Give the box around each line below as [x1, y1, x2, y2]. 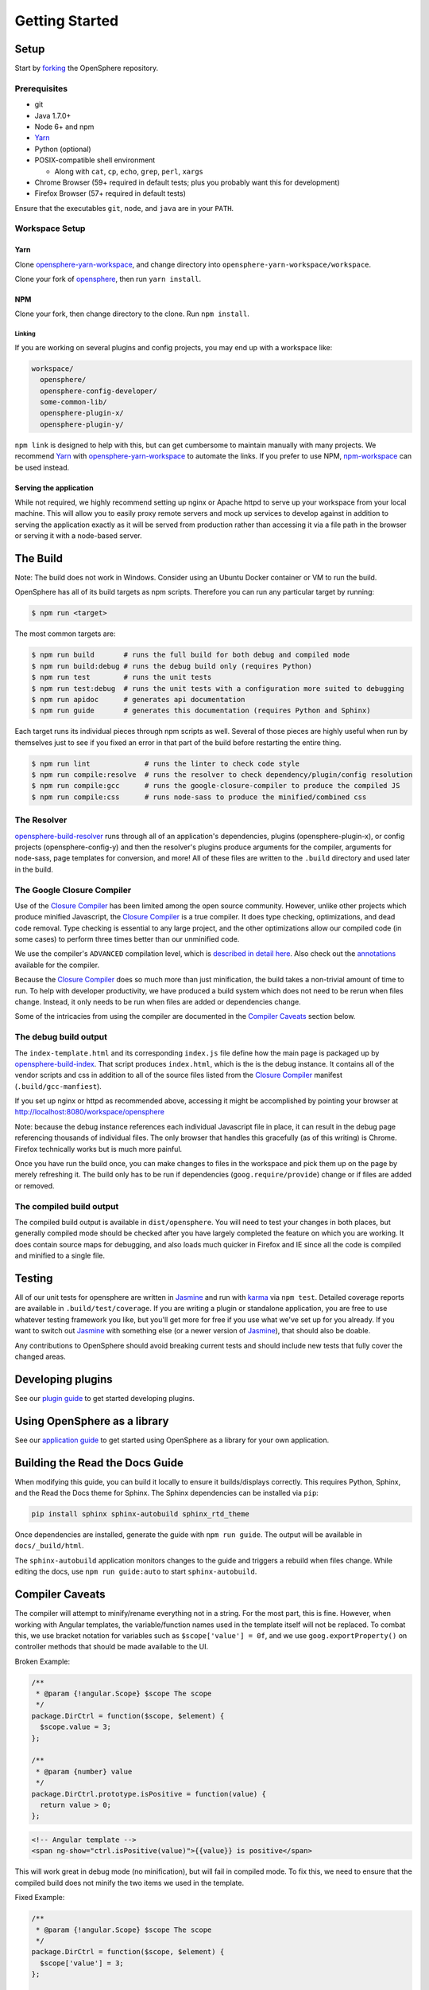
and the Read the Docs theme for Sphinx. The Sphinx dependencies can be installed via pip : [14, 1489, 319, 1498]
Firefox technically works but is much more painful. [14, 1144, 183, 1153]
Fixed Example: [14, 1893, 65, 1902]
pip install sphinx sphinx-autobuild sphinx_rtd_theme [31, 1509, 249, 1519]
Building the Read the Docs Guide [14, 1456, 184, 1469]
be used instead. [14, 462, 70, 472]
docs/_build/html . [14, 1541, 84, 1551]
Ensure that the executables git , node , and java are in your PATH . [14, 203, 234, 213]
